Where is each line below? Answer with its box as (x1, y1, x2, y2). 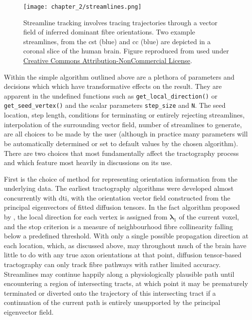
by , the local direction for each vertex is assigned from (4, 212, 168, 222)
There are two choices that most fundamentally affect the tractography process (4, 148, 239, 158)
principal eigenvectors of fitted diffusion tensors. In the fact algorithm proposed (4, 202, 240, 212)
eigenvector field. (4, 307, 54, 317)
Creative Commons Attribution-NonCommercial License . (23, 55, 192, 66)
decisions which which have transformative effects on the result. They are (4, 81, 222, 91)
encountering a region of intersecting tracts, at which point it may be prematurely (4, 278, 248, 288)
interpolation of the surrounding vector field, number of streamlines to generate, (4, 119, 242, 129)
